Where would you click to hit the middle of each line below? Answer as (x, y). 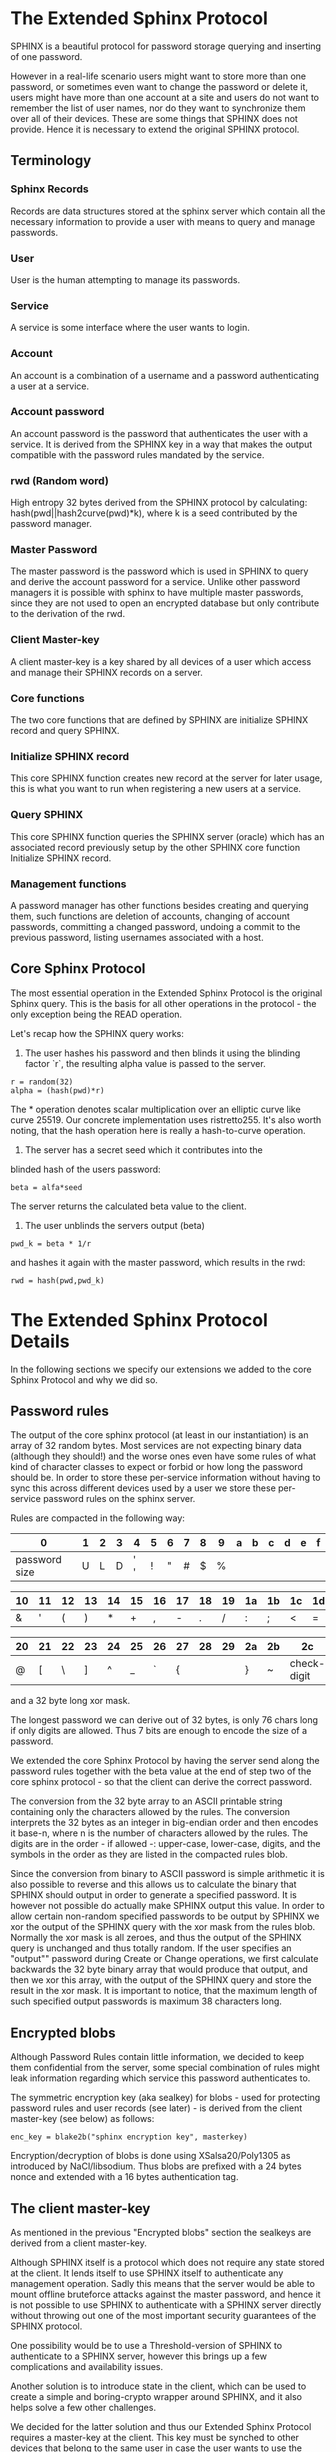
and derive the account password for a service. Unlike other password (155, 582)
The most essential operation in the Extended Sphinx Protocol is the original (166, 993)
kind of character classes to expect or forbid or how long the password (156, 1467)
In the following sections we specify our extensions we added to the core (161, 1369)
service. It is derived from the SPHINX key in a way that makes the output (161, 444)
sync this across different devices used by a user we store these (143, 1488)
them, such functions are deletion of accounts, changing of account (150, 916)
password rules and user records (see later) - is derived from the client (156, 2108)
